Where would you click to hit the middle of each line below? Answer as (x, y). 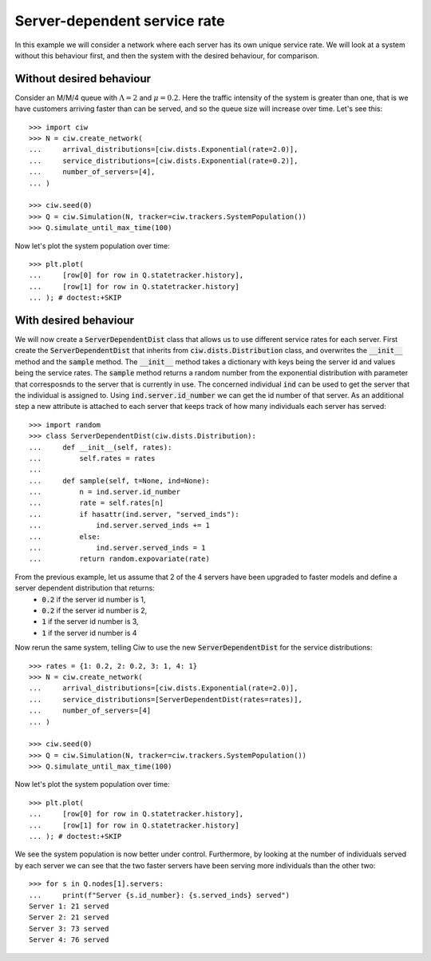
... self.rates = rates (92, 458)
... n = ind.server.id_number (105, 492)
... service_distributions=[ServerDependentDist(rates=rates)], (166, 699)
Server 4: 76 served (69, 940)
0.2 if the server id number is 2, (95, 610)
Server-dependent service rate (120, 21)
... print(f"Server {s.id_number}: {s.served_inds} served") (160, 895)
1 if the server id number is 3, (90, 621)
